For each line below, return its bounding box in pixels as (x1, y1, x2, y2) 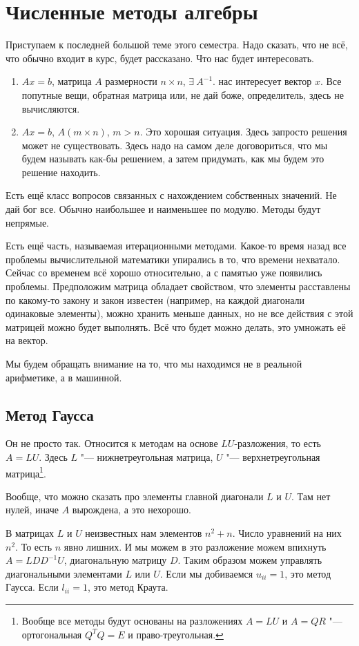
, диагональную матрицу (64, 553, 167, 567)
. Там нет (291, 488, 331, 503)
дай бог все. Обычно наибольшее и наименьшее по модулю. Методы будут (6, 202, 321, 216)
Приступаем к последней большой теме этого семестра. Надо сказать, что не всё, (6, 37, 348, 52)
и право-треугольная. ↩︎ (128, 627, 224, 641)
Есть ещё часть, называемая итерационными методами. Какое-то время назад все (6, 238, 347, 253)
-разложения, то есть (234, 436, 321, 450)
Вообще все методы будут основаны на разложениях (21, 613, 243, 627)
